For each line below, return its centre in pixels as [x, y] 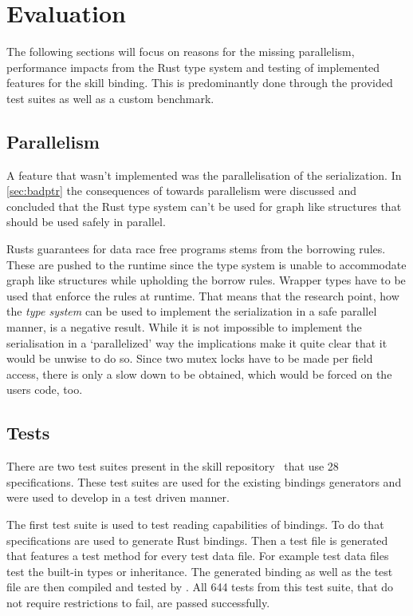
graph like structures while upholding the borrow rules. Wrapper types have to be [206, 280]
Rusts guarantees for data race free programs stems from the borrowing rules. [196, 249]
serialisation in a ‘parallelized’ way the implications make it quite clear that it [197, 342]
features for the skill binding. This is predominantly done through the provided [200, 83]
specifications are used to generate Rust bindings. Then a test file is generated [197, 540]
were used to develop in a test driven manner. [118, 497]
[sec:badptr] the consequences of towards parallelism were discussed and [182, 191]
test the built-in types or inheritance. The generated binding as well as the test [200, 571]
